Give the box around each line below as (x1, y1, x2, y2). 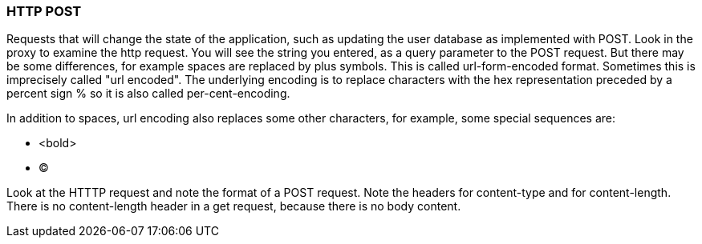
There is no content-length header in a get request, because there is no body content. (6, 199, 461, 214)
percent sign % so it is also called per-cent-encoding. (6, 86, 290, 101)
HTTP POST (6, 3, 82, 19)
